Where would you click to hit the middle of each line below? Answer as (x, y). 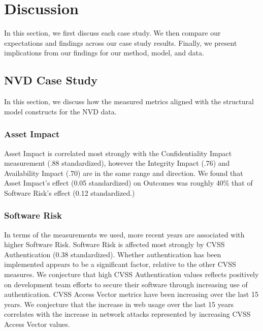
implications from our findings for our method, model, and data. (104, 53)
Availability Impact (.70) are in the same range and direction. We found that (124, 173)
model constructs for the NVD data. (60, 111)
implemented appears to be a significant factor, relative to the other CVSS (120, 264)
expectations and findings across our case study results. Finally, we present (121, 42)
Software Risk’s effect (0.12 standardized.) (70, 192)
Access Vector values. (37, 324)
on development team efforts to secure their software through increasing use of (126, 284)
